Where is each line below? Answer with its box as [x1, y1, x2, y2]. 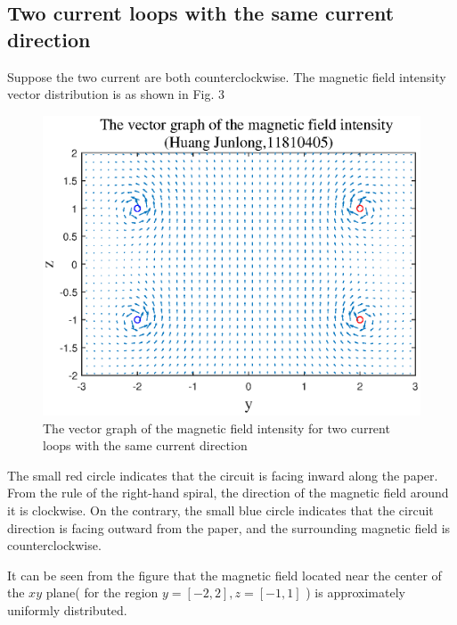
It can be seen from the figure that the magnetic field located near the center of [7, 565, 442, 584]
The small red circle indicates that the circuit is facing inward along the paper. [7, 465, 438, 484]
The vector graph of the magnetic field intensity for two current [43, 418, 390, 437]
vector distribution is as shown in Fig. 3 [7, 85, 225, 103]
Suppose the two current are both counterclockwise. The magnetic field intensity [7, 67, 446, 86]
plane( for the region [45, 583, 159, 602]
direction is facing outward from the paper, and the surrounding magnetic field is [7, 518, 451, 537]
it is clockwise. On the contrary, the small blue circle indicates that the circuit [7, 500, 434, 519]
